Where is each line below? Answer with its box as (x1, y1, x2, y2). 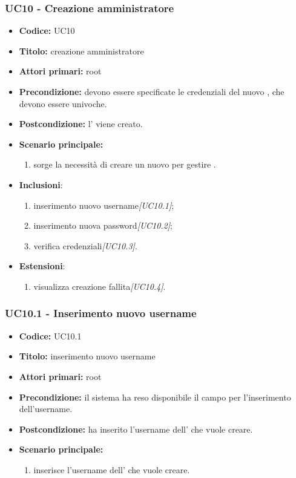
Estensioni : (19, 260, 65, 272)
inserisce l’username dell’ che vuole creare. (33, 463, 190, 476)
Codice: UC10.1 (19, 329, 82, 342)
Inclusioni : (19, 178, 63, 191)
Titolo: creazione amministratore (19, 44, 144, 57)
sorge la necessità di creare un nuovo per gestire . (33, 158, 216, 171)
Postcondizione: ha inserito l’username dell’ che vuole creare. (19, 422, 253, 435)
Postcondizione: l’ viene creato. (19, 117, 143, 130)
